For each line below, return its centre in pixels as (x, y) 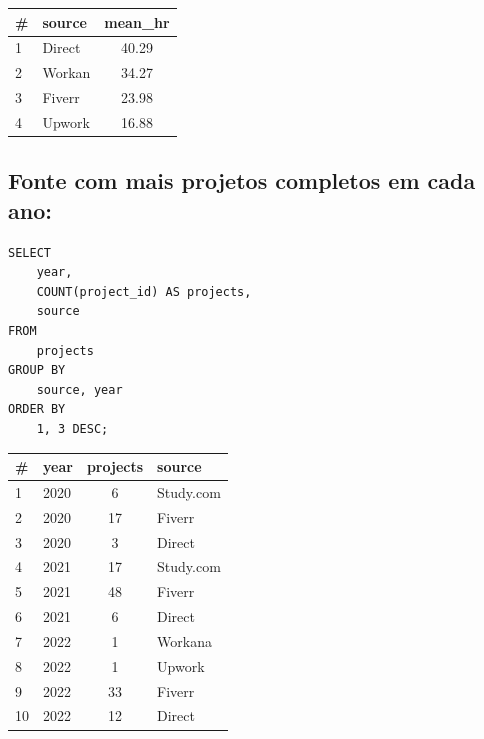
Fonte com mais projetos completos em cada (242, 180)
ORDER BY (37, 409)
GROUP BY (37, 370)
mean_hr (137, 21)
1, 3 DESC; (72, 428)
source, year (79, 389)
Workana (184, 640)
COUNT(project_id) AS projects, (144, 291)
